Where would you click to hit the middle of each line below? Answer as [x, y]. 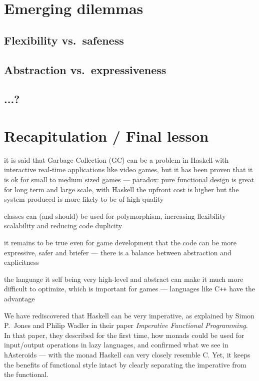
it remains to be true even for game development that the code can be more [120, 242]
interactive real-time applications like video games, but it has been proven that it [128, 169]
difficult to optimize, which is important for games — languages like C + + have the [129, 289]
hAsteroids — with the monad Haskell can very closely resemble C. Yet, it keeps [127, 354]
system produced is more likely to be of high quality [84, 199]
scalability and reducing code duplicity [63, 226]
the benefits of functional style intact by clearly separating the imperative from [125, 364]
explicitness [21, 262]
